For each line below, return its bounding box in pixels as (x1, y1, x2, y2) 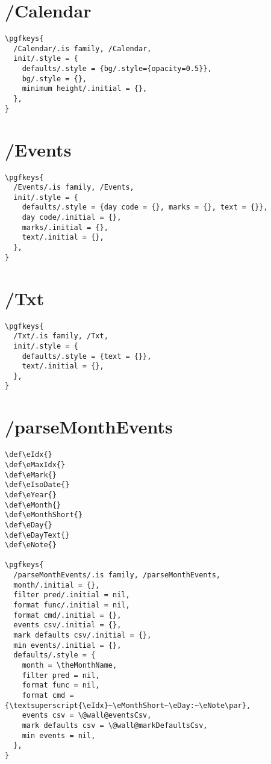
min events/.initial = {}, (13, 641, 122, 650)
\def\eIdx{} (5, 450, 52, 459)
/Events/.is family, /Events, (13, 183, 134, 192)
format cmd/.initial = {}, (13, 610, 122, 620)
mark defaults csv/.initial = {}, (13, 631, 152, 640)
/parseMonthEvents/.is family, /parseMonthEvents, (13, 571, 220, 580)
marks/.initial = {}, (22, 223, 108, 232)
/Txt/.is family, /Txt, (13, 332, 108, 341)
